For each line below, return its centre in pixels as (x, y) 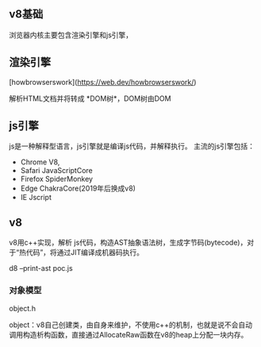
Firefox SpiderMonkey (57, 179)
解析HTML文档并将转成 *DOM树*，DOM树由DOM (90, 98)
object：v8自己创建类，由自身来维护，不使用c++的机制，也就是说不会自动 (131, 325)
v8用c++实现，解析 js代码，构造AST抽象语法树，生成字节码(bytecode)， (128, 243)
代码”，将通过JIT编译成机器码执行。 (85, 253)
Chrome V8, (40, 162)
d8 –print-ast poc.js (41, 268)
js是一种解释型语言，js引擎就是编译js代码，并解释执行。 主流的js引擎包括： (132, 146)
